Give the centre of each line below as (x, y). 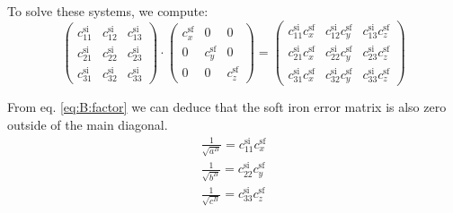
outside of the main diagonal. (88, 124)
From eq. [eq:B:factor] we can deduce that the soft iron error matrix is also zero (227, 107)
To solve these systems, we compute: (108, 11)
